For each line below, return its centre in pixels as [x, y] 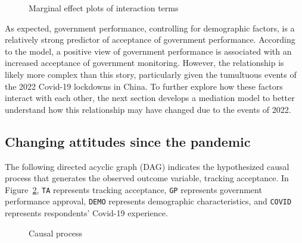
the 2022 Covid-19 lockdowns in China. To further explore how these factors [144, 86]
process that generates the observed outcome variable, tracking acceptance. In [147, 178]
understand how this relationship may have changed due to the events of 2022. [148, 109]
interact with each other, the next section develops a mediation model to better [150, 98]
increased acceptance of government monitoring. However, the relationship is [144, 63]
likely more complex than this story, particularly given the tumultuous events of [151, 74]
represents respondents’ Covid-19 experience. [86, 213]
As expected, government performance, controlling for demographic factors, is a [150, 28]
